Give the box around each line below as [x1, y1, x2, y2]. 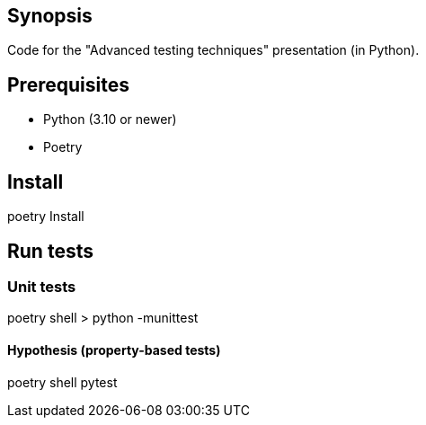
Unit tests [7, 277, 76, 296]
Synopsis [7, 4, 93, 27]
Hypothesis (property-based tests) [7, 341, 221, 358]
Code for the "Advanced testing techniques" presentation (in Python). [7, 42, 420, 58]
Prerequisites [7, 73, 129, 96]
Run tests [7, 239, 93, 262]
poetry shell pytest [7, 374, 118, 390]
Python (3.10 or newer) [43, 111, 177, 128]
